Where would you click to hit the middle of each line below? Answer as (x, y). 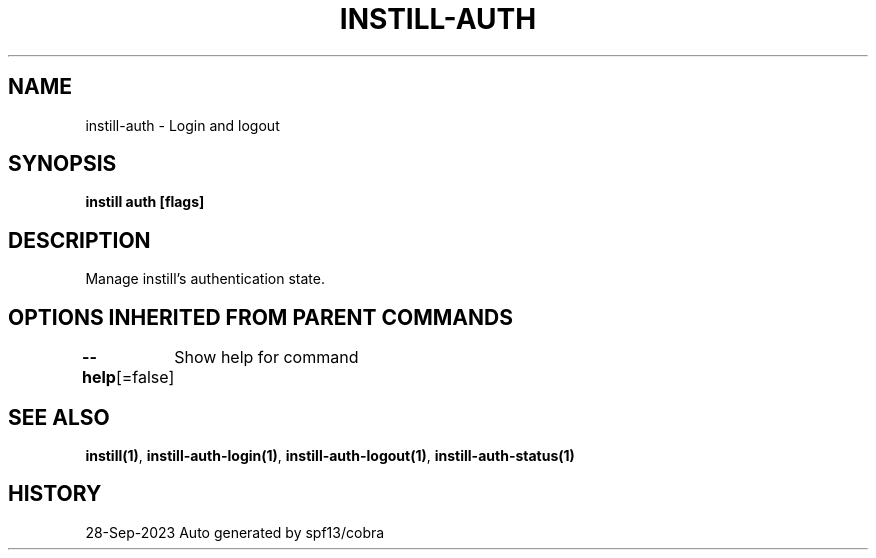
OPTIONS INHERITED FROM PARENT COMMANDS (260, 317)
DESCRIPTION (79, 240)
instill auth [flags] (145, 202)
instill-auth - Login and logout (182, 125)
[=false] (145, 377)
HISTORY (55, 494)
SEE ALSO (59, 417)
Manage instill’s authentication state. (205, 279)
